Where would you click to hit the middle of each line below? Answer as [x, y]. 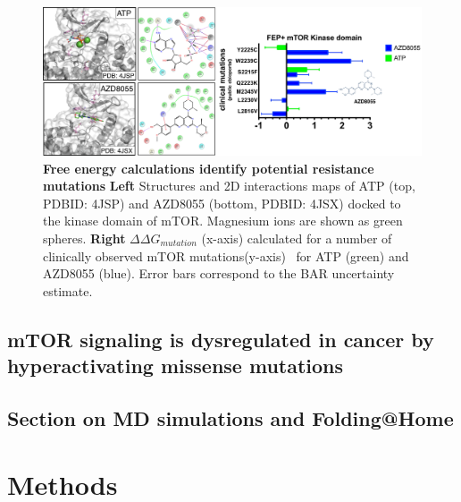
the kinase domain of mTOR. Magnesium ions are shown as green [223, 221]
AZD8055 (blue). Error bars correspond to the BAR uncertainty [219, 273]
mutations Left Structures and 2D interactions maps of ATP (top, [229, 186]
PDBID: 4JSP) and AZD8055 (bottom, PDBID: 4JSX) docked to [222, 203]
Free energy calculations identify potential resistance [209, 168]
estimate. [68, 290]
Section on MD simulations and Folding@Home [230, 417]
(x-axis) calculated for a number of [297, 238]
